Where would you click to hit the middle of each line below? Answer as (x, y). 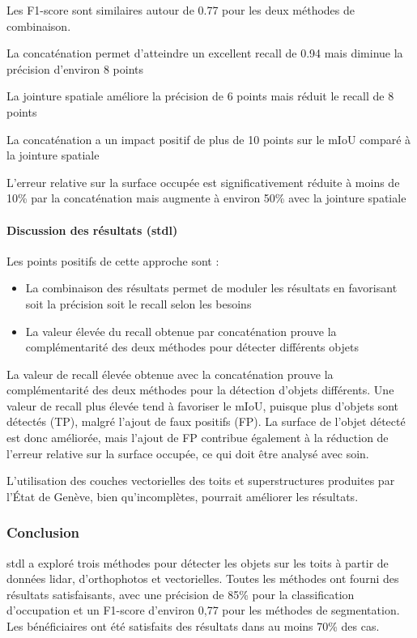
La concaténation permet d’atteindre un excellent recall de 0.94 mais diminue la (205, 53)
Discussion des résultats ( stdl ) (92, 230)
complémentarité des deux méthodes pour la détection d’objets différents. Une (200, 390)
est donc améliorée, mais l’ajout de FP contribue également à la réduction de (198, 438)
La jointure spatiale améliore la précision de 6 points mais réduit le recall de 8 (200, 96)
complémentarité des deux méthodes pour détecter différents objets (192, 347)
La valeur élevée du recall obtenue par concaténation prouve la (181, 331)
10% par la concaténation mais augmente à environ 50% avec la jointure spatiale (206, 198)
